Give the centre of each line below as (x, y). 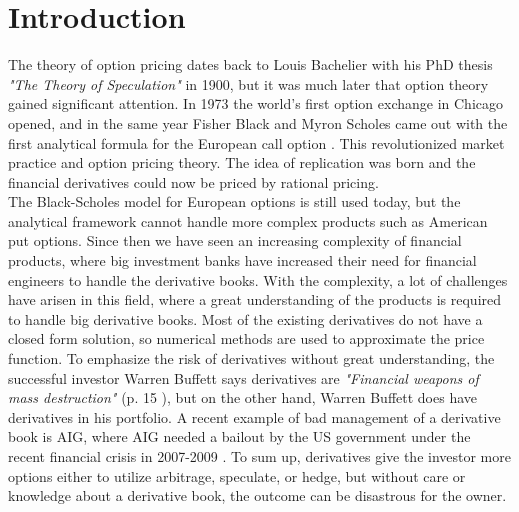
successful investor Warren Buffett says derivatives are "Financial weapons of (243, 377)
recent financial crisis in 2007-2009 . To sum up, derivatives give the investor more (259, 456)
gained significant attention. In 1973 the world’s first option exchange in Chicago (255, 103)
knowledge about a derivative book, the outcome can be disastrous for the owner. (257, 495)
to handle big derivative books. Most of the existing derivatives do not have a (245, 318)
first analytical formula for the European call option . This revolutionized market (256, 142)
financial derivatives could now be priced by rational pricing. (193, 181)
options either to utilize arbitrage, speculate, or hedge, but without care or (237, 475)
